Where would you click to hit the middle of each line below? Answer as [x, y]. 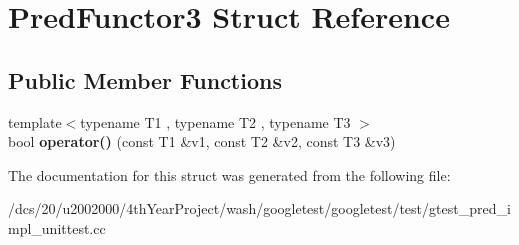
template [35, 121]
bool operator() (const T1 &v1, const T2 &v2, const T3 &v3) [202, 141]
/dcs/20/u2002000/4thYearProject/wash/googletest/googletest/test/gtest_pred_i [259, 208]
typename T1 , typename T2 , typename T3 [215, 121]
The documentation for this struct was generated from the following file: [229, 174]
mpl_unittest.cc [57, 227]
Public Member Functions [145, 79]
